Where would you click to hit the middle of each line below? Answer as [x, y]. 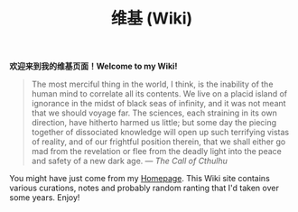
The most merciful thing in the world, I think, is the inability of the [152, 84]
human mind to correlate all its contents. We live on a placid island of [159, 94]
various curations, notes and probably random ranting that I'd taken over [144, 188]
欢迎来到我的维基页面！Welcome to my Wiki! [93, 66]
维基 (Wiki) [152, 18]
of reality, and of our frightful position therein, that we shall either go [158, 142]
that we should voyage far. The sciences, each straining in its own [154, 113]
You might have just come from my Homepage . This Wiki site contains [140, 179]
